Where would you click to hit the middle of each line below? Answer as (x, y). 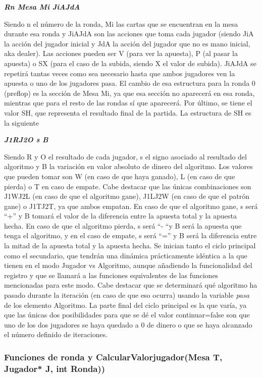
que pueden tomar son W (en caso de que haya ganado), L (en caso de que (120, 176)
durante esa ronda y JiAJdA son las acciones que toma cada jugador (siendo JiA (129, 34)
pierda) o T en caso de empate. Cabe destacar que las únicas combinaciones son (128, 186)
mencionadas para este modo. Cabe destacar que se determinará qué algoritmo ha (131, 285)
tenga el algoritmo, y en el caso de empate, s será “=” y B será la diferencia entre (130, 235)
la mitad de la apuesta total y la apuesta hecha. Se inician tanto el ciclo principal (130, 246)
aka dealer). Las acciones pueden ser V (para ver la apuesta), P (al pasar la (121, 53)
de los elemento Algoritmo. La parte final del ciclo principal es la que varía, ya (125, 305)
